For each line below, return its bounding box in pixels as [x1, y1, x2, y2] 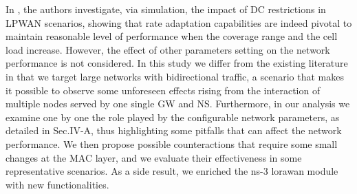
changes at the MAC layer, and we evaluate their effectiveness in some [6, 150, 302, 164]
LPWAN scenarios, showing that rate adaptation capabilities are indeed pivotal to [6, 15, 352, 30]
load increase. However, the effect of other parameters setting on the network [6, 42, 330, 56]
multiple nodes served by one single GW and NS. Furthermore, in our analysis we [6, 96, 350, 111]
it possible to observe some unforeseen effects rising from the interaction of [6, 83, 321, 97]
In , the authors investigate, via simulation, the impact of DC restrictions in [6, 2, 326, 16]
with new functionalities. [6, 177, 109, 191]
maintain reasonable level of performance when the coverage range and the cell [6, 29, 338, 43]
